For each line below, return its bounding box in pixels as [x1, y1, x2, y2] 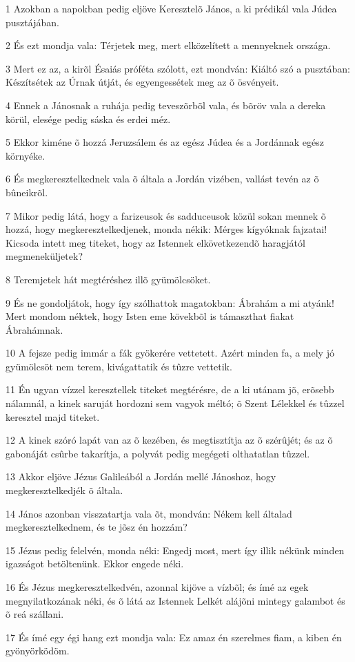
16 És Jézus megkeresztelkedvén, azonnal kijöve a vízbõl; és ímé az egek [6, 580, 309, 594]
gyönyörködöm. [6, 643, 70, 658]
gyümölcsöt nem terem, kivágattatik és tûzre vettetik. [6, 359, 232, 373]
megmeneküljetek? [6, 249, 83, 263]
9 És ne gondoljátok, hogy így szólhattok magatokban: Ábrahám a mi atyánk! [6, 295, 334, 310]
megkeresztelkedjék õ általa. [6, 483, 123, 498]
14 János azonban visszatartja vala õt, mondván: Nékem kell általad [6, 506, 292, 520]
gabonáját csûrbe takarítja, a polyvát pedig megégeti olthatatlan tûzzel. [6, 446, 310, 460]
